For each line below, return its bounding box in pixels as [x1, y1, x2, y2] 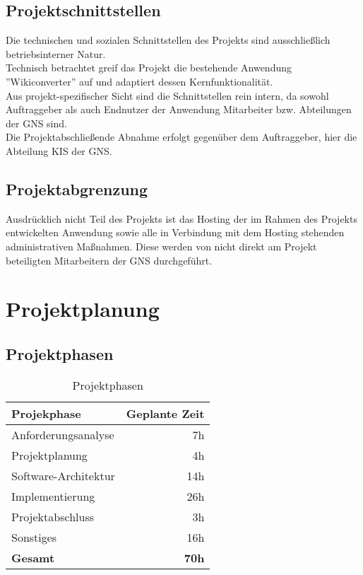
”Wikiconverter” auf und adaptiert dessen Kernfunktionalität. [6, 74, 273, 88]
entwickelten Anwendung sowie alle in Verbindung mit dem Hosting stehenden [6, 225, 345, 240]
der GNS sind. [6, 115, 67, 130]
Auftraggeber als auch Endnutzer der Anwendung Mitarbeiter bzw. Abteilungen [6, 102, 352, 117]
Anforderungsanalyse [11, 426, 114, 443]
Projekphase [11, 405, 81, 422]
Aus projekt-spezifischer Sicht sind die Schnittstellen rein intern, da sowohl [6, 88, 329, 103]
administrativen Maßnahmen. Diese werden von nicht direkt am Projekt [6, 238, 317, 253]
